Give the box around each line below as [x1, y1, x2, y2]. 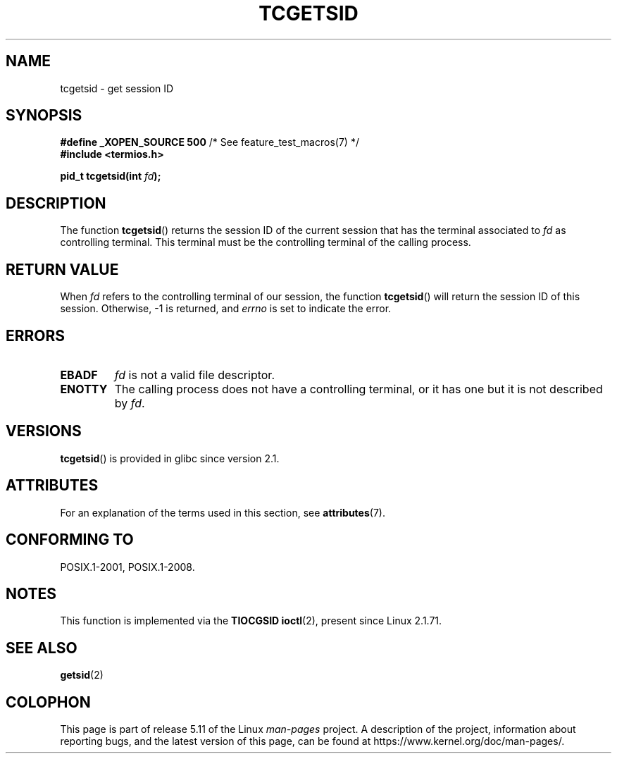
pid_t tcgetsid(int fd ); [60, 170, 161, 183]
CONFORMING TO [6, 531, 134, 549]
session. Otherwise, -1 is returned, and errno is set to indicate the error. [60, 302, 392, 315]
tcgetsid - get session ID [60, 82, 174, 94]
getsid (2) [60, 669, 104, 681]
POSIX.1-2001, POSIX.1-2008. [60, 560, 195, 573]
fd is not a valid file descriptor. [114, 367, 275, 382]
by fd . [114, 395, 145, 410]
